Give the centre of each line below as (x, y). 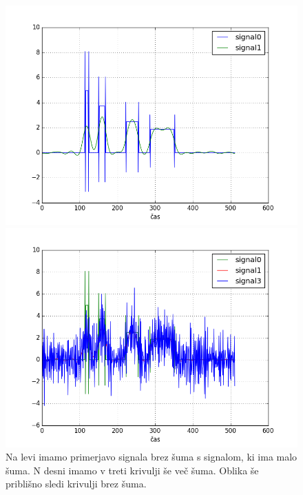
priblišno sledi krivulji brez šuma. (76, 484)
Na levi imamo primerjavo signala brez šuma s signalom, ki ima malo (151, 457)
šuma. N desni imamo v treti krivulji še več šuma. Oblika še (132, 470)
